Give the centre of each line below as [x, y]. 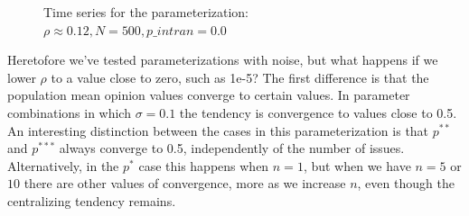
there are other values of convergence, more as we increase [185, 183]
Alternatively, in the [63, 165]
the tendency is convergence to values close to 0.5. [318, 112]
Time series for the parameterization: [146, 12]
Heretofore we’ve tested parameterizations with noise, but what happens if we [223, 60]
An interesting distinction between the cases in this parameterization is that [218, 130]
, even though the [406, 183]
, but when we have [357, 165]
